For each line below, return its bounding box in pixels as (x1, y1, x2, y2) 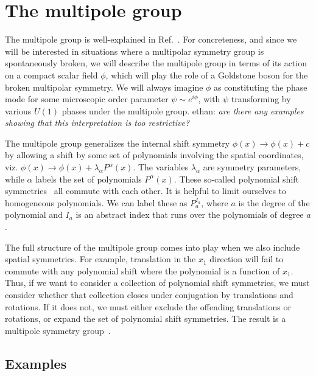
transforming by (231, 92, 291, 105)
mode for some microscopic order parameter (5, 92, 169, 105)
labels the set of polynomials (35, 172, 142, 185)
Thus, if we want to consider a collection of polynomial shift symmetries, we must (5, 276, 310, 289)
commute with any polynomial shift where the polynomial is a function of (5, 264, 280, 277)
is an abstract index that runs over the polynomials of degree (75, 208, 304, 221)
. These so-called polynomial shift (174, 172, 300, 185)
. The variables (133, 161, 189, 173)
